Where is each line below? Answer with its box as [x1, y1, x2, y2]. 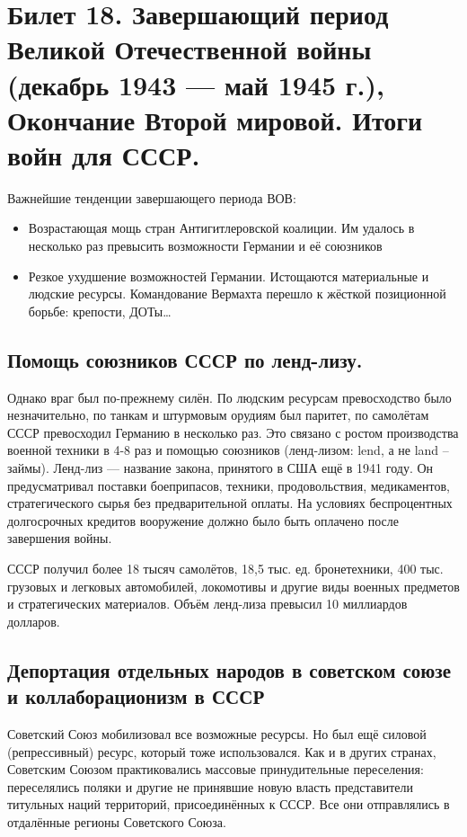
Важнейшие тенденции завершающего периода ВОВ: [7, 188, 296, 207]
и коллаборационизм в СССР [7, 682, 265, 710]
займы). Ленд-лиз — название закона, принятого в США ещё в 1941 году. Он [7, 459, 434, 477]
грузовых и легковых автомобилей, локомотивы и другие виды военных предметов [7, 576, 460, 595]
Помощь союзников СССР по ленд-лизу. [7, 345, 363, 373]
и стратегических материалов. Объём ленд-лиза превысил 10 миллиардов [7, 594, 408, 613]
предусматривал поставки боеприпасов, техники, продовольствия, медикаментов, [7, 476, 450, 494]
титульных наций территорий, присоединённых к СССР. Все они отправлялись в [7, 795, 450, 814]
